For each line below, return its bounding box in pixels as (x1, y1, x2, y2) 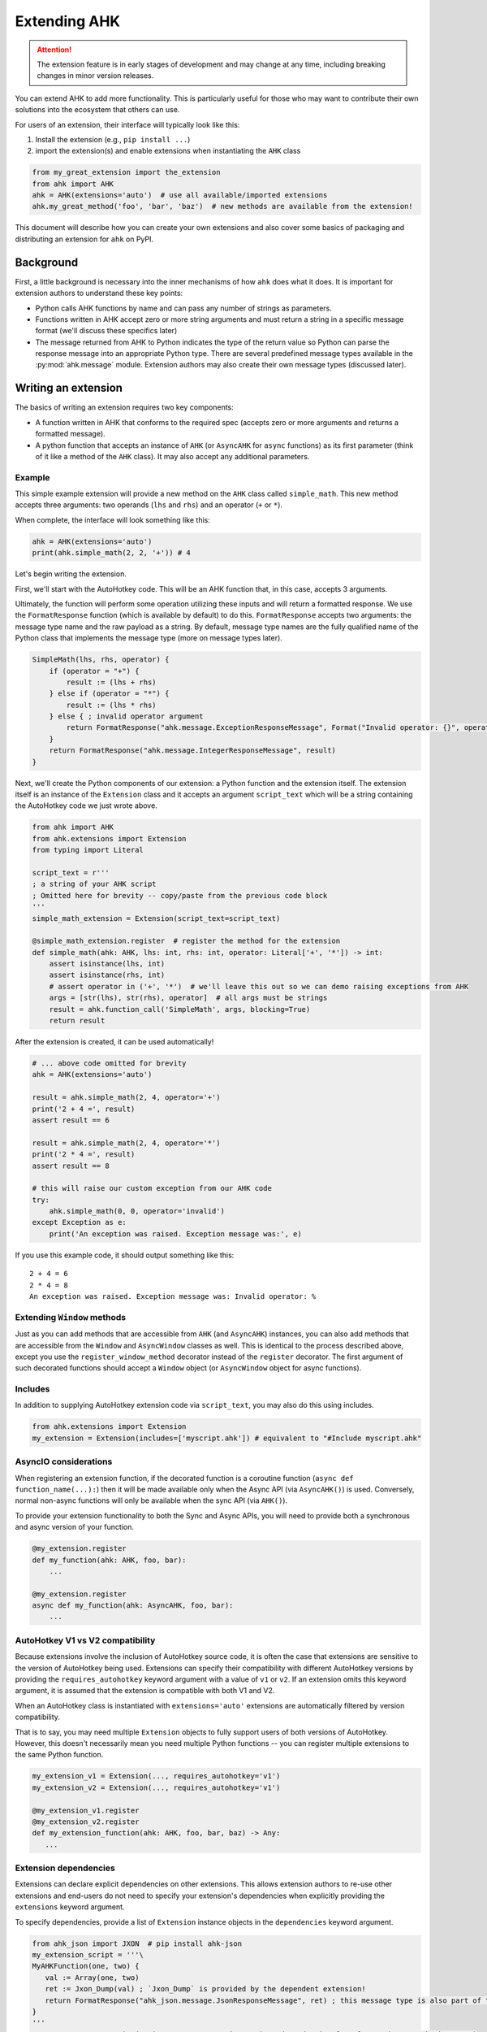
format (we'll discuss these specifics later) (35, 326, 178, 336)
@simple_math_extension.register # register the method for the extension (32, 936, 341, 946)
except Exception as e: (32, 1218, 127, 1227)
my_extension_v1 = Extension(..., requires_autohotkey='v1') (32, 1772, 281, 1781)
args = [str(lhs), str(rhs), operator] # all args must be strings (49, 993, 328, 1003)
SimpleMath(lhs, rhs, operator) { (32, 655, 170, 664)
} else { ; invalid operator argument (49, 712, 204, 721)
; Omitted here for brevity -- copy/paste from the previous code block (32, 891, 328, 900)
